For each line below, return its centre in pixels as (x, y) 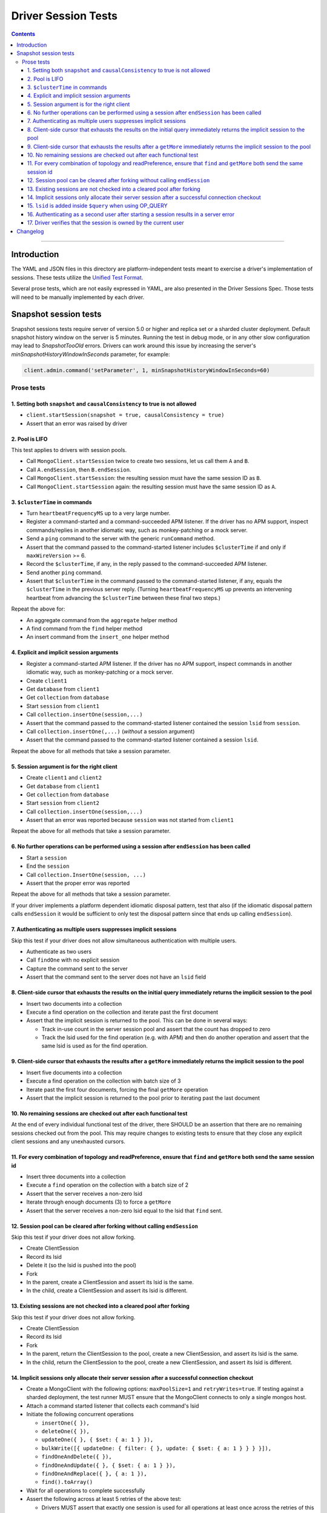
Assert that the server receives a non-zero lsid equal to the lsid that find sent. (124, 1210)
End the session (48, 866)
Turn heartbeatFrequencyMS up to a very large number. (98, 513)
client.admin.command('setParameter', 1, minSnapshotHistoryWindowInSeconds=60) (147, 370)
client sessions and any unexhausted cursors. (68, 1141)
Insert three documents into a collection (76, 1177)
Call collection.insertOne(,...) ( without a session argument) (111, 731)
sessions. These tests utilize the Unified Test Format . (77, 277)
